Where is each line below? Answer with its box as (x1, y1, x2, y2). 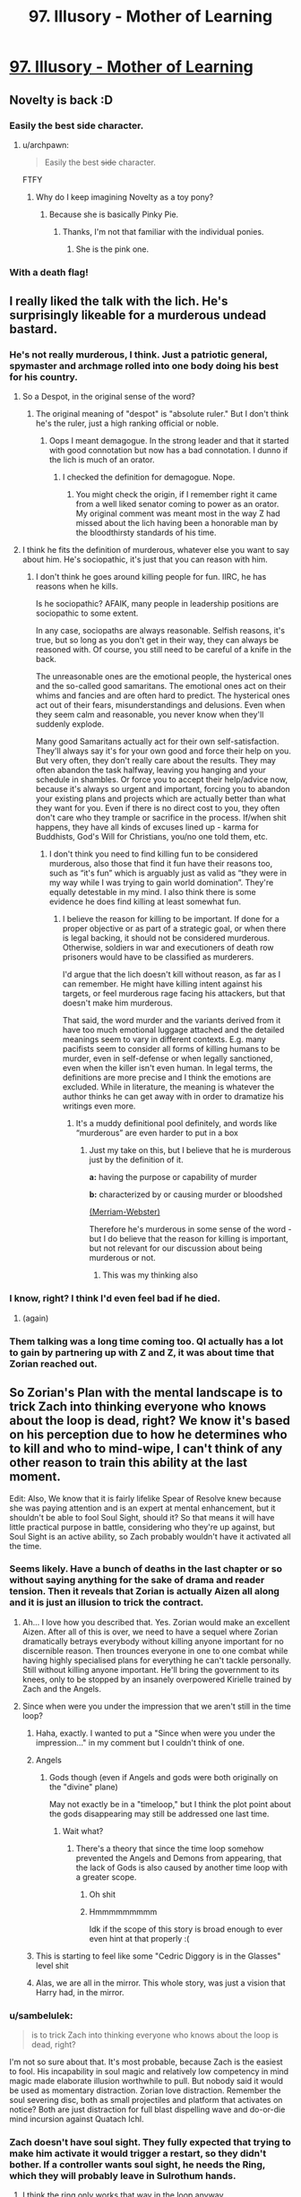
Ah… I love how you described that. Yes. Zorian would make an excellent (21, 1616, 290, 1627)
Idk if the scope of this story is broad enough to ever (89, 1924, 284, 1934)
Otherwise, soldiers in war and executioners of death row (62, 943, 275, 953)
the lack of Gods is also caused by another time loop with (75, 1862, 288, 1873)
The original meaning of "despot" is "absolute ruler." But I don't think (35, 409, 289, 419)
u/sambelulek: (9, 2009, 73, 2021)
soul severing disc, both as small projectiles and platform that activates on (9, 2095, 283, 2106)
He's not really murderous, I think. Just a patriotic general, (9, 349, 268, 361)
